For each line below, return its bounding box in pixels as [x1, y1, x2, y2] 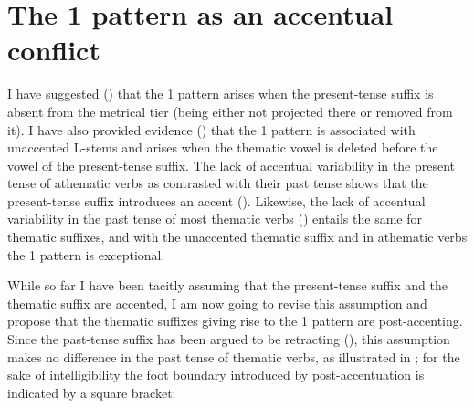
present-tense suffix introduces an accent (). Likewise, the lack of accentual [7, 191, 426, 210]
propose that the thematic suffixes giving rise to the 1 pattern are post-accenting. [7, 311, 463, 330]
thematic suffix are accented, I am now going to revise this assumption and [7, 293, 427, 312]
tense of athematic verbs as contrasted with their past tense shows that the [7, 173, 428, 193]
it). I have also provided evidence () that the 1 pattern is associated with [7, 120, 416, 139]
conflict [7, 31, 100, 68]
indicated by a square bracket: [7, 382, 176, 402]
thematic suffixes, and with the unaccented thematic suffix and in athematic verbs [7, 227, 468, 246]
